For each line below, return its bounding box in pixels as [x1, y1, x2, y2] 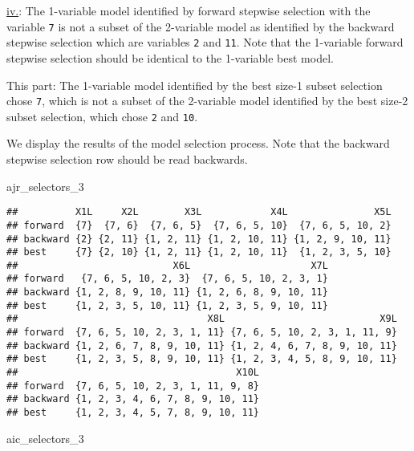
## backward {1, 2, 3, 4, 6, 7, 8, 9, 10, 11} [6, 393, 259, 405]
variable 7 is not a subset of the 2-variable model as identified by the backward [6, 18, 395, 35]
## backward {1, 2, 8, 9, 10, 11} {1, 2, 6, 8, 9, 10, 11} [6, 286, 328, 299]
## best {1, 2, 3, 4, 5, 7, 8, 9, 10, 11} [6, 407, 259, 419]
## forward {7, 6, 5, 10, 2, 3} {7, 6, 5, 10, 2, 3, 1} [6, 273, 328, 285]
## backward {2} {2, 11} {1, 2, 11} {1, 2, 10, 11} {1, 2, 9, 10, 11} [6, 233, 392, 245]
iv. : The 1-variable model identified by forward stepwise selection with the [6, 2, 371, 18]
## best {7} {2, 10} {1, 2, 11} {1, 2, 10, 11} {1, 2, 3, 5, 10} [6, 246, 392, 258]
